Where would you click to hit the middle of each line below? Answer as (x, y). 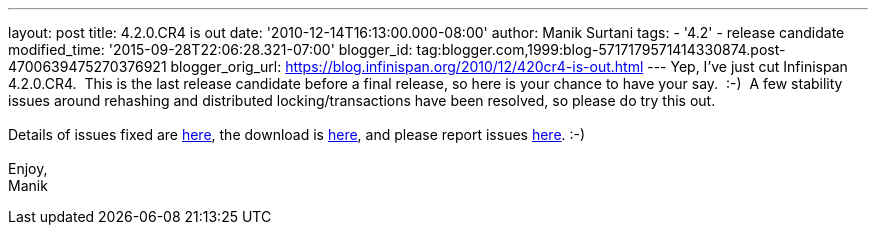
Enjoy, (28, 168)
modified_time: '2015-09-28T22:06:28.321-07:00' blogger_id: (210, 49)
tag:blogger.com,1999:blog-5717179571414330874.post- (601, 49)
